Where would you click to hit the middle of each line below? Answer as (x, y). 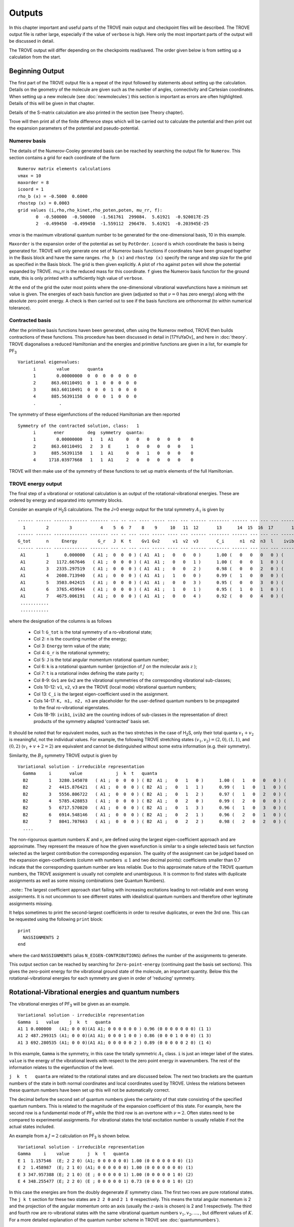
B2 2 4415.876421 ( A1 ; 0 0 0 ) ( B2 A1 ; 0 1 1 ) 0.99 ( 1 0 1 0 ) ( (155, 787)
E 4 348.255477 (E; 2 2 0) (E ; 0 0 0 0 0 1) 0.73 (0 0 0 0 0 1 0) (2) (106, 1181)
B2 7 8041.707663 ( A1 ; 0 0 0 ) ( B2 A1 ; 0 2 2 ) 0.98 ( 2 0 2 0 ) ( (155, 822)
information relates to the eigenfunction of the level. (61, 1067)
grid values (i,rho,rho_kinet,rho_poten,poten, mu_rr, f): (90, 210)
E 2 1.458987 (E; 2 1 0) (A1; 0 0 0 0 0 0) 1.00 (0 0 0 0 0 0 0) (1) (106, 1168)
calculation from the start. (35, 57)
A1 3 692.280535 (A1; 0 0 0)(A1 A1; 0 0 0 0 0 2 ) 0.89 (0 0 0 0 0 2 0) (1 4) (115, 1042)
